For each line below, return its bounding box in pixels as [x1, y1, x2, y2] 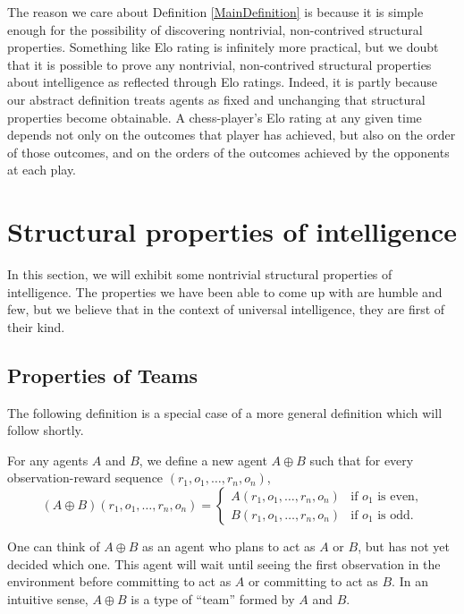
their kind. [7, 317, 65, 336]
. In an [392, 572, 428, 591]
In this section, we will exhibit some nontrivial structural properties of [7, 265, 392, 284]
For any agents [7, 450, 89, 469]
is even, [377, 490, 418, 503]
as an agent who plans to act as [142, 537, 316, 556]
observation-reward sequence [7, 468, 164, 487]
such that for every [309, 450, 414, 469]
